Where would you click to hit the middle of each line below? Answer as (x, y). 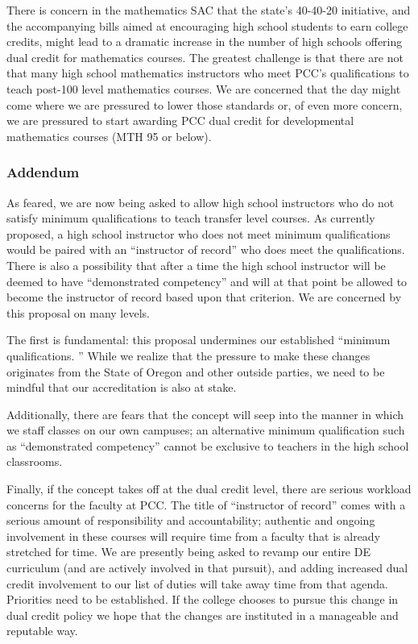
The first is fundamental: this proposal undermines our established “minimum (199, 340)
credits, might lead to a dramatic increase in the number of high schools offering (205, 42)
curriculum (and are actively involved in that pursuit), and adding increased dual (207, 568)
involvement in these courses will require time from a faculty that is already (194, 536)
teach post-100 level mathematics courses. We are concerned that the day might (204, 88)
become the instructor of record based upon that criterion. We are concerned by (204, 297)
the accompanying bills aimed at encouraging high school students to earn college (207, 25)
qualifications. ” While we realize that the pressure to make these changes (188, 355)
